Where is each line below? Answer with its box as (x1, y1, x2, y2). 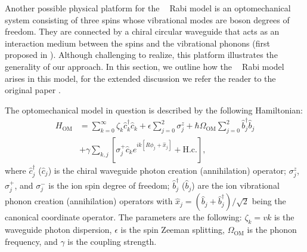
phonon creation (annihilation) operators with (5, 195, 173, 207)
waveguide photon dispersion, (5, 223, 112, 236)
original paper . (5, 84, 61, 96)
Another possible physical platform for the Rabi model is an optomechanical (5, 2, 291, 14)
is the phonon (247, 223, 297, 236)
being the (252, 195, 286, 207)
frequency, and (5, 235, 58, 247)
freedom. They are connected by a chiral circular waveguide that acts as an (5, 25, 280, 38)
